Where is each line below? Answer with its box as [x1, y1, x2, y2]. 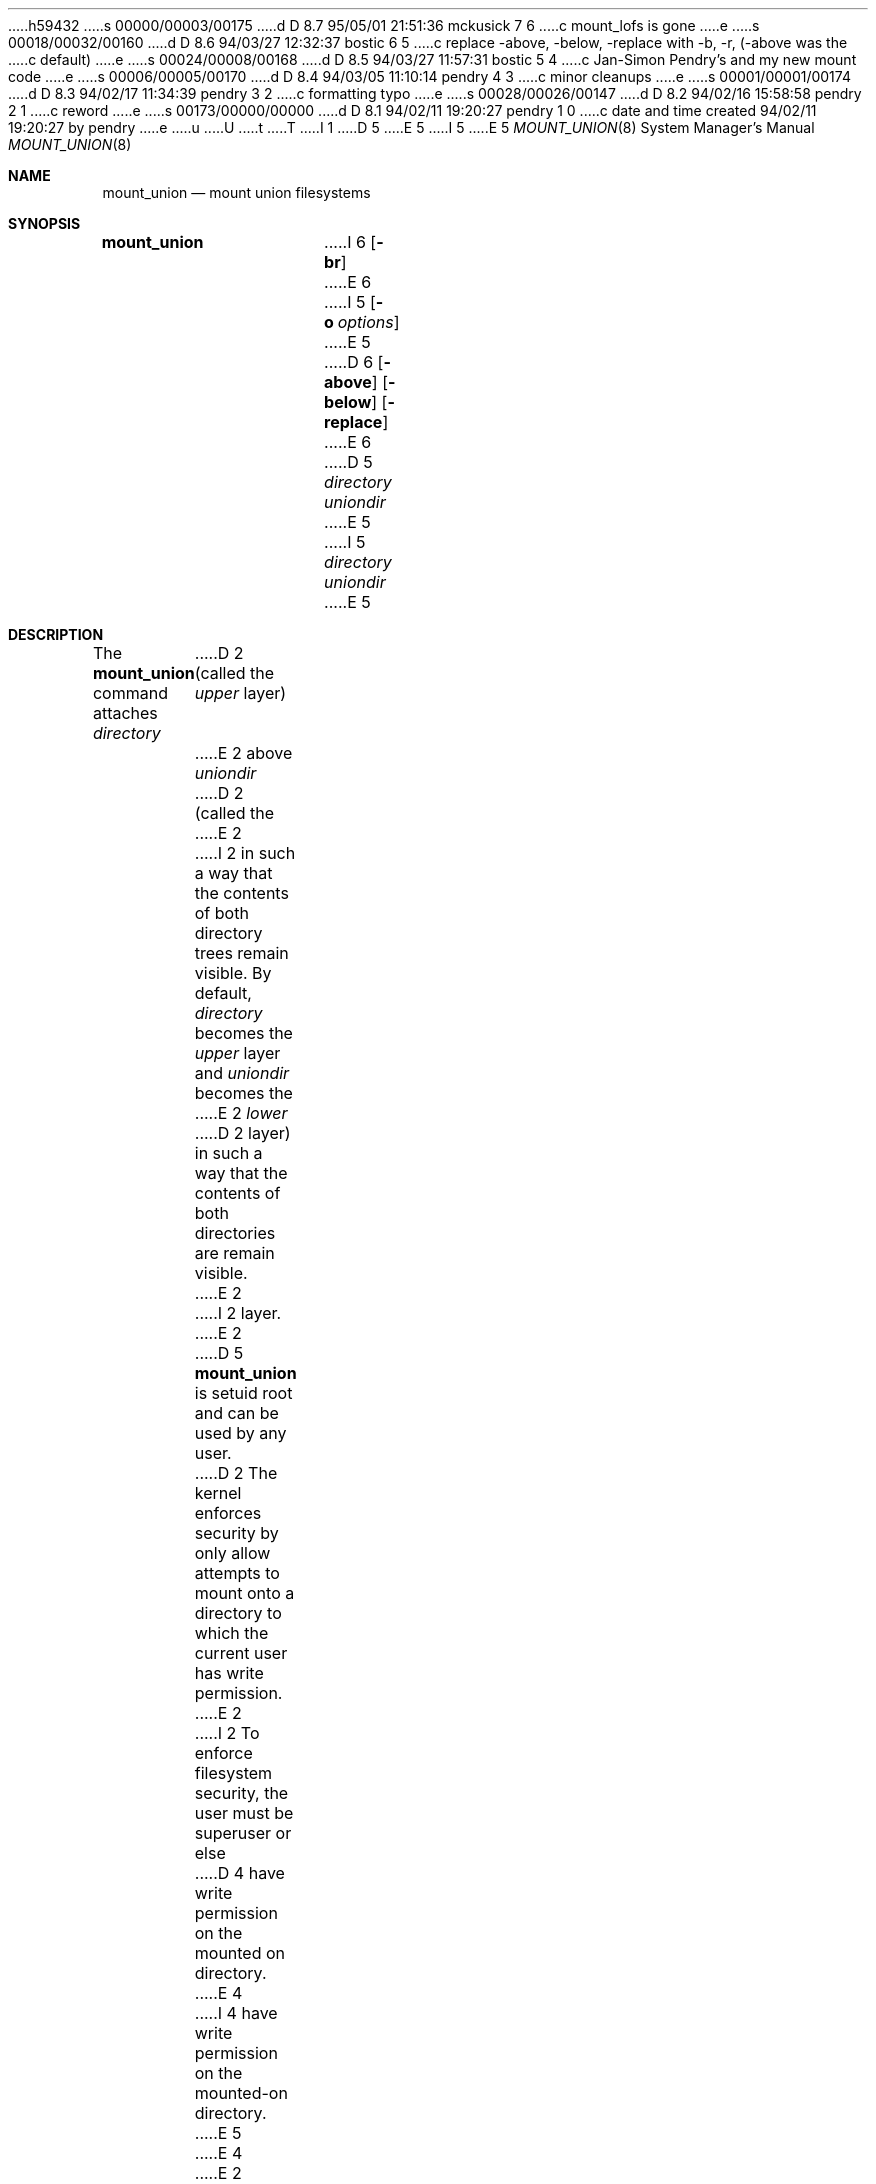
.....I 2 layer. [194, 1303, 282, 1323]
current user [194, 1643, 288, 1663]
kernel [194, 1483, 242, 1503]
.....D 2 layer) [194, 1123, 291, 1143]
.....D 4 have [194, 1863, 285, 1883]
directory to [194, 1603, 282, 1623]
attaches [92, 703, 158, 723]
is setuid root [194, 1383, 293, 1403]
